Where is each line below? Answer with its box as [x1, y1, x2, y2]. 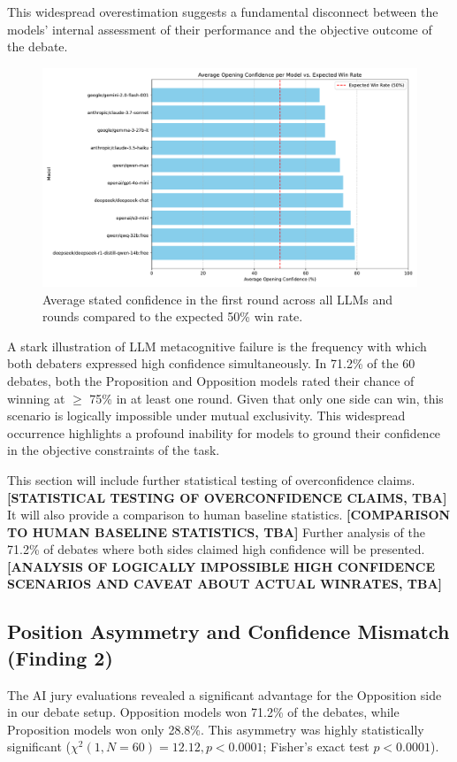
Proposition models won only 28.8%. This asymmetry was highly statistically [7, 720, 424, 738]
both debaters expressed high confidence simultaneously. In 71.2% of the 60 [7, 354, 415, 373]
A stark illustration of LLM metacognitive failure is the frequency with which [7, 336, 427, 355]
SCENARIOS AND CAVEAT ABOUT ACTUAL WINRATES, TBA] [7, 574, 443, 593]
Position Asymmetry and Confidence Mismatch [7, 618, 450, 645]
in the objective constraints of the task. [7, 441, 220, 459]
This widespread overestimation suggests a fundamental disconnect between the [7, 3, 438, 20]
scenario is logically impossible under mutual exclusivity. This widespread [7, 406, 406, 425]
